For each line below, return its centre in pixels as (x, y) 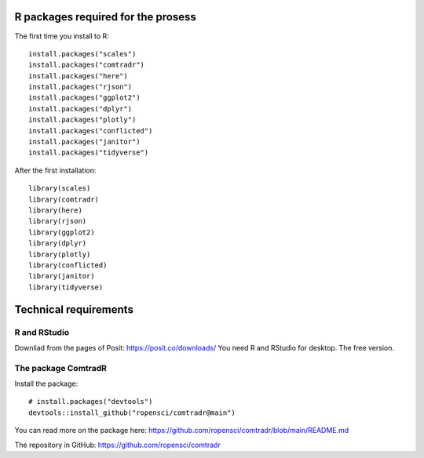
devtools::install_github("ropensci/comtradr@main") (132, 413)
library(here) (55, 210)
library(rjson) (58, 221)
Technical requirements (74, 309)
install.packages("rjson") (80, 87)
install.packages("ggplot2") (84, 98)
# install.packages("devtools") (91, 402)
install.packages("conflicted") (91, 131)
